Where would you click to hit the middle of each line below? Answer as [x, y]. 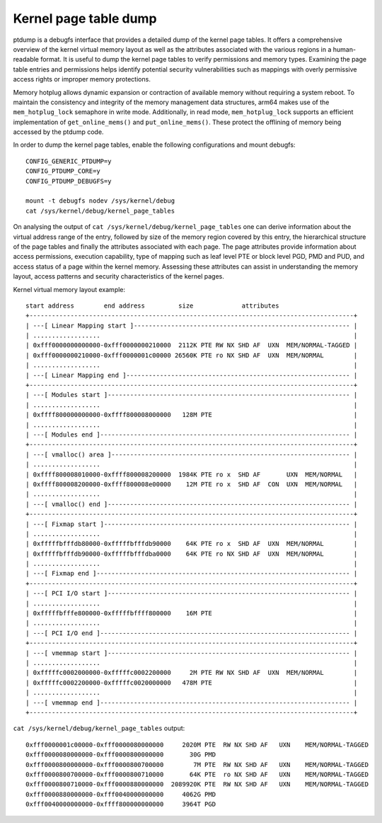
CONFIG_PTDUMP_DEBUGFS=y [69, 181]
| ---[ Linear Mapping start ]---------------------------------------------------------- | [192, 325]
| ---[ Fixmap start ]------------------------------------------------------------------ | [192, 524]
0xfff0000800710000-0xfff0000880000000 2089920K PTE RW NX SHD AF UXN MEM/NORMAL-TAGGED [197, 784]
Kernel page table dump [85, 18]
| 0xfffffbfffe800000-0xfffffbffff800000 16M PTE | [192, 614]
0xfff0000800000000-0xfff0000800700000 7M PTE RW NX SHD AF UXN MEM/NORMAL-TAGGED [197, 765]
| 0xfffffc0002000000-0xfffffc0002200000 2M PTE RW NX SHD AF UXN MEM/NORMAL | [192, 673]
